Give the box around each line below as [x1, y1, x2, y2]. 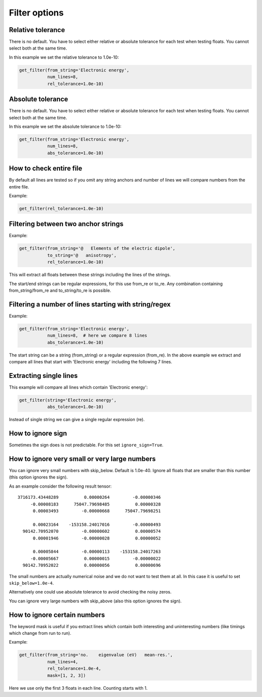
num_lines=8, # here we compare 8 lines [47, 333, 147, 339]
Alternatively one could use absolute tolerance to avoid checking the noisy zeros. [9, 589, 172, 595]
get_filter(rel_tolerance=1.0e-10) [19, 205, 104, 211]
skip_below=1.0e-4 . [9, 580, 54, 586]
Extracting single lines [9, 372, 78, 380]
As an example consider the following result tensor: [9, 483, 112, 489]
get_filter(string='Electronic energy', [19, 397, 116, 403]
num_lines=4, [47, 659, 79, 664]
